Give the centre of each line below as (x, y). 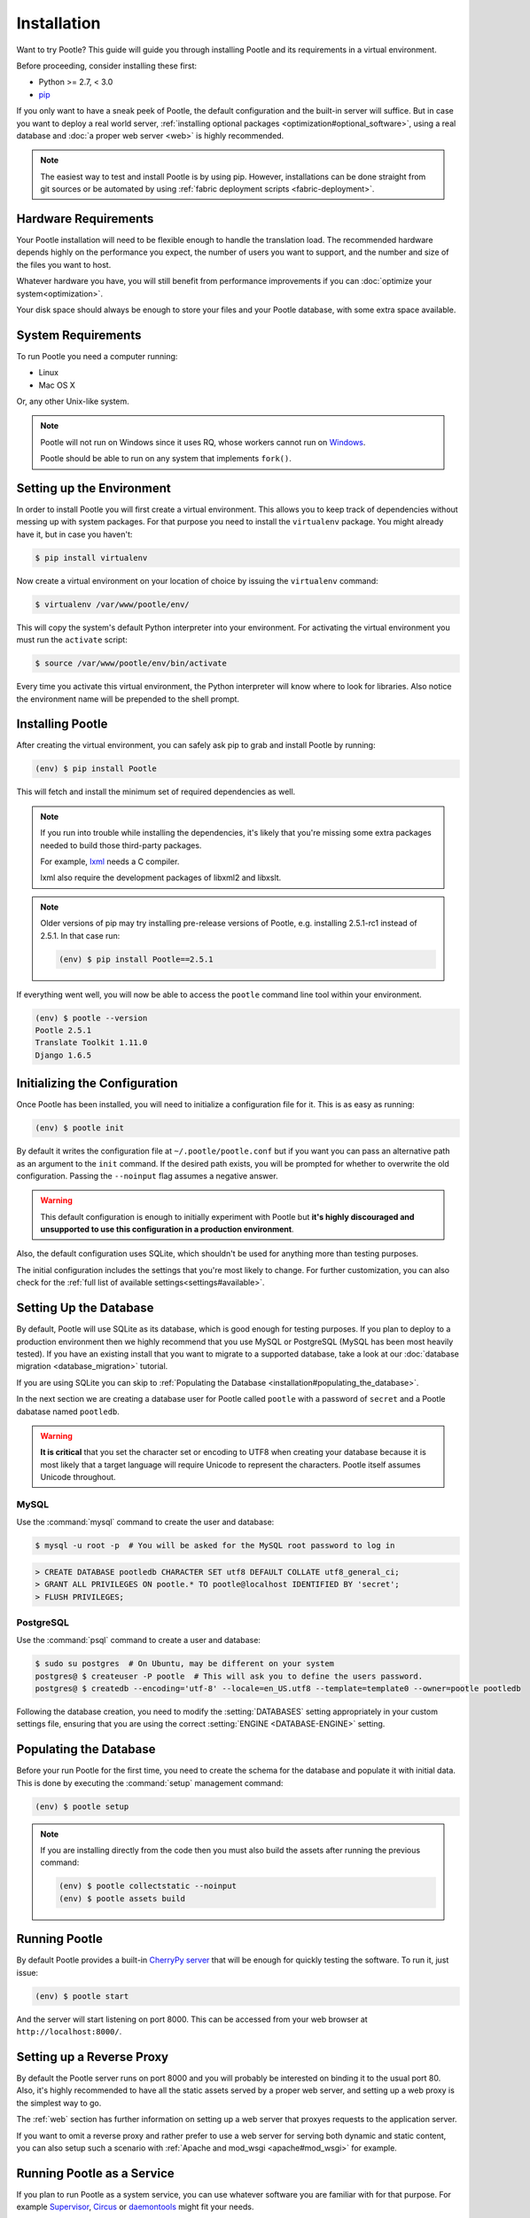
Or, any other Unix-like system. (73, 401)
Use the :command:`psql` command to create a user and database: (139, 1640)
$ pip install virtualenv (91, 558)
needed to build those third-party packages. (121, 845)
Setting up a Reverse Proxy (92, 2057)
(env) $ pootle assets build (122, 1898)
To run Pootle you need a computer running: (97, 356)
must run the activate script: (72, 640)
